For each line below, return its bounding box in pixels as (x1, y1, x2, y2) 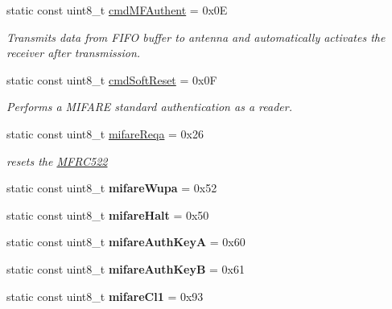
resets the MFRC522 (6, 152, 108, 169)
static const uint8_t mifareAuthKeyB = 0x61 (6, 260, 245, 277)
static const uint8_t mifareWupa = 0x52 (6, 179, 217, 196)
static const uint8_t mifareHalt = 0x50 (6, 206, 209, 223)
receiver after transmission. (6, 44, 141, 61)
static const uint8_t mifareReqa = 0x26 (6, 125, 204, 142)
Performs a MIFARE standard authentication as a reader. (6, 98, 292, 115)
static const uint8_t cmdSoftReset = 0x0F (6, 71, 217, 88)
